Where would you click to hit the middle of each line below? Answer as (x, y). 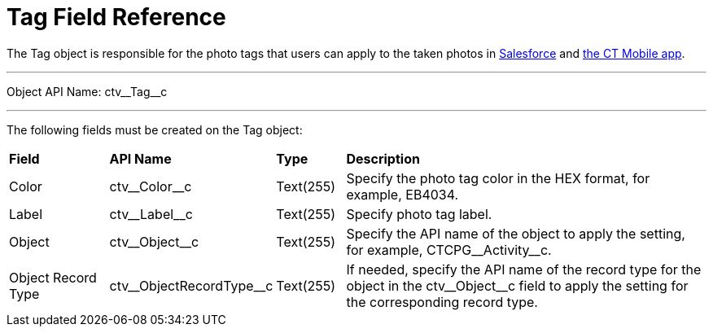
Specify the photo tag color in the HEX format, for (498, 178)
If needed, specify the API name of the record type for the (524, 269)
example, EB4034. (402, 194)
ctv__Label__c (151, 214)
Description (383, 158)
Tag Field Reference (116, 17)
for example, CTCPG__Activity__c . (449, 250)
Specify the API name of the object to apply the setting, (516, 233)
